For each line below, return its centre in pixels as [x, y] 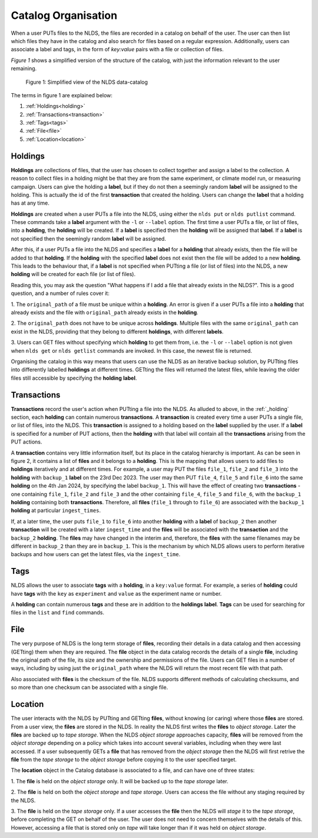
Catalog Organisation [64, 15]
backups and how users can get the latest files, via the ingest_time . [96, 554]
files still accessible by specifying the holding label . [74, 378]
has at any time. [30, 203]
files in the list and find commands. [58, 613]
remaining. [24, 68]
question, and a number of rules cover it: [60, 293]
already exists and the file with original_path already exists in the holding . [105, 312]
